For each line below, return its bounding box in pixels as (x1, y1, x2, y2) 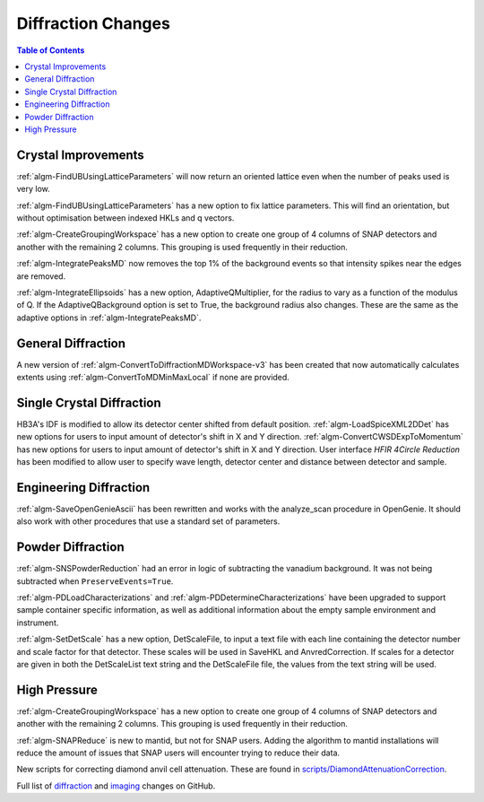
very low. (16, 184, 51, 195)
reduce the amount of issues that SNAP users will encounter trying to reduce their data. (16, 747, 341, 758)
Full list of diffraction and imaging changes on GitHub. (16, 780, 216, 791)
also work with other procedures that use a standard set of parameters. (16, 516, 281, 527)
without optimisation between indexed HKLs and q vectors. (16, 212, 235, 223)
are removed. (16, 270, 66, 282)
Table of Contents (16, 45, 85, 56)
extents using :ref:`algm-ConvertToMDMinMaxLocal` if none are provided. (16, 372, 290, 382)
